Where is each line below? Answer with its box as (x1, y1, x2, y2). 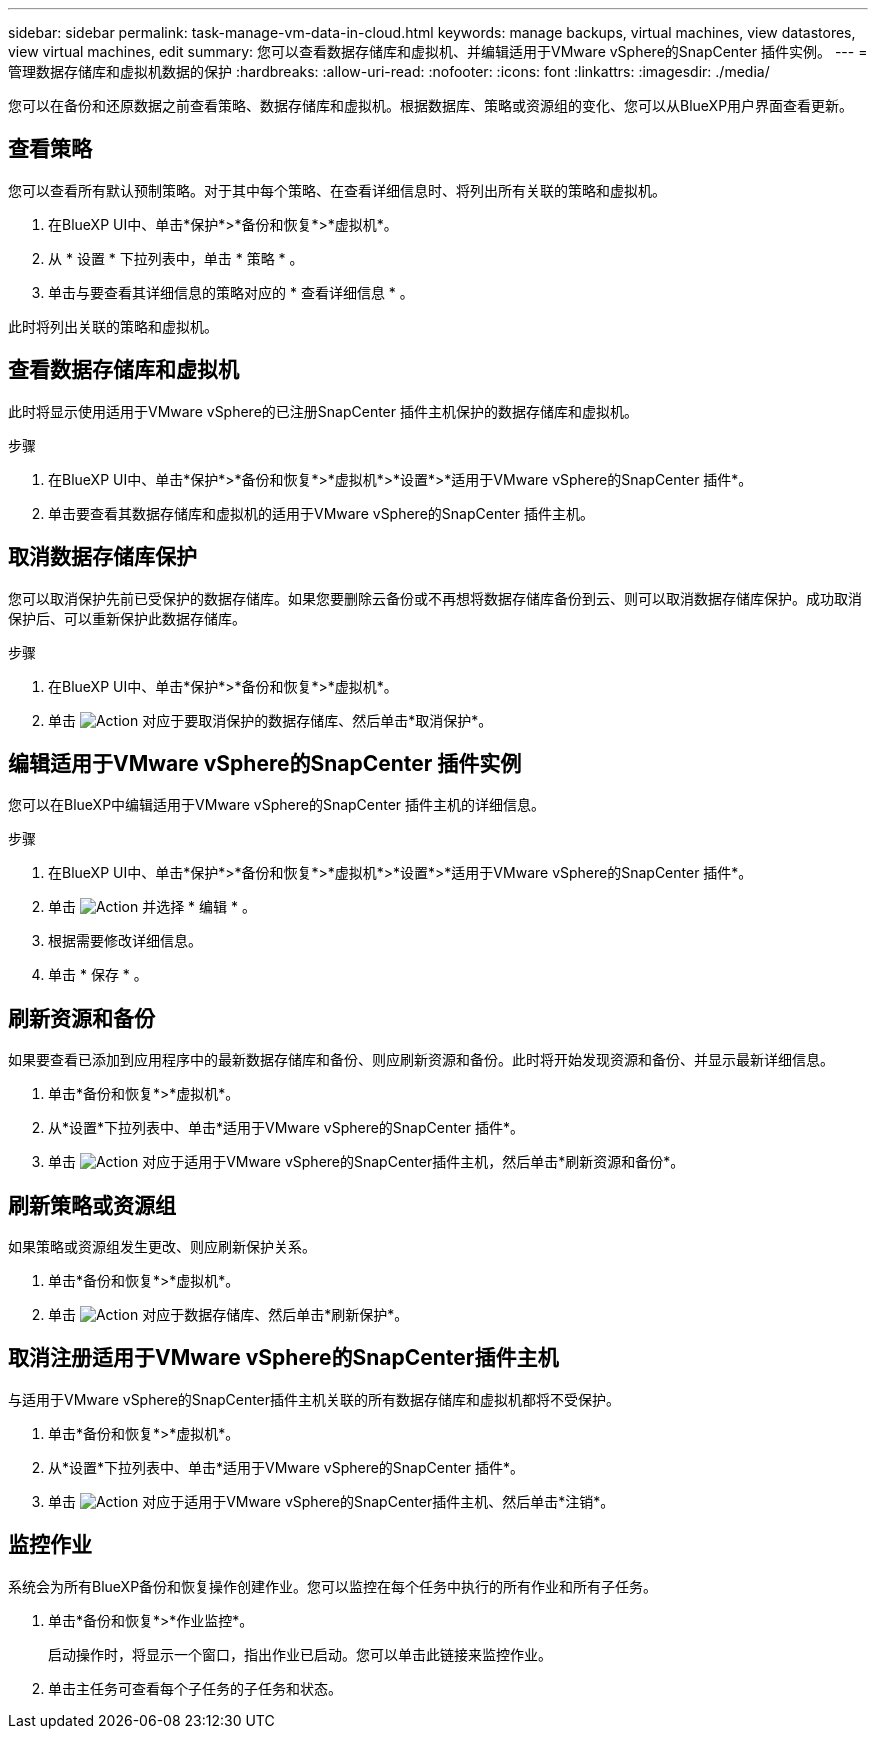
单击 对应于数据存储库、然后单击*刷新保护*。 (48, 1306, 409, 1324)
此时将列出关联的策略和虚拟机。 (8, 317, 218, 335)
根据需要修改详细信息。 (48, 932, 202, 950)
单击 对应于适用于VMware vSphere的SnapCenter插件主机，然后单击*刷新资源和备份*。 (48, 1153, 685, 1171)
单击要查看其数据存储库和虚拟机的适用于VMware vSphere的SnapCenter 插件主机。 (48, 504, 594, 522)
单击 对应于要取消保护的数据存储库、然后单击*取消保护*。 (48, 711, 493, 729)
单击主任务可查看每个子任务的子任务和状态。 (48, 1679, 342, 1697)
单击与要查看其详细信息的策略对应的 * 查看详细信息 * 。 (48, 283, 414, 301)
